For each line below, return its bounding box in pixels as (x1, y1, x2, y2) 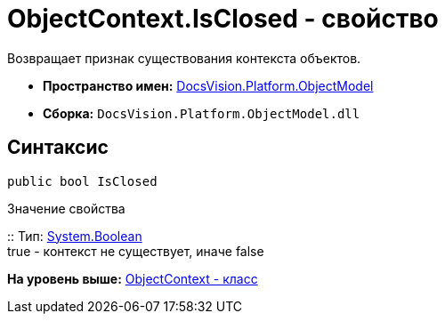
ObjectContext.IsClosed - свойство (7, 4, 439, 34)
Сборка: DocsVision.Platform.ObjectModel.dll (43, 105, 360, 121)
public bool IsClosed (7, 173, 158, 189)
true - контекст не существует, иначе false (7, 243, 264, 259)
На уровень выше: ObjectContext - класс (7, 270, 258, 286)
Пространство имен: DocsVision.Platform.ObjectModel (43, 77, 374, 93)
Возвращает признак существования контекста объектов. (7, 50, 361, 66)
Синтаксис (7, 136, 109, 159)
